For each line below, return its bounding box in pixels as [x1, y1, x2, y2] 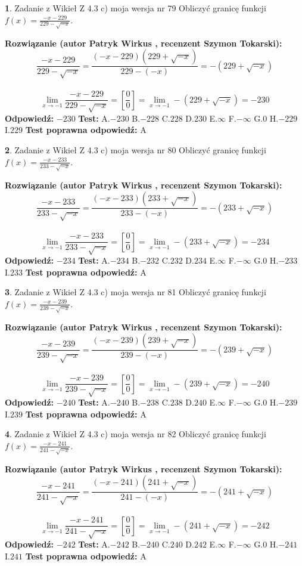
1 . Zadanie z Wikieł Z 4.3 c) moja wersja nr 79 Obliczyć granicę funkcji [5, 2, 266, 14]
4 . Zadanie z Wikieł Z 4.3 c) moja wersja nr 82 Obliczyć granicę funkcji [5, 428, 266, 440]
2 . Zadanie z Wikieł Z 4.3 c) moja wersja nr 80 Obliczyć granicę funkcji [5, 144, 266, 156]
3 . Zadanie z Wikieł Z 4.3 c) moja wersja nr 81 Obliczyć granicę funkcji [5, 286, 266, 298]
